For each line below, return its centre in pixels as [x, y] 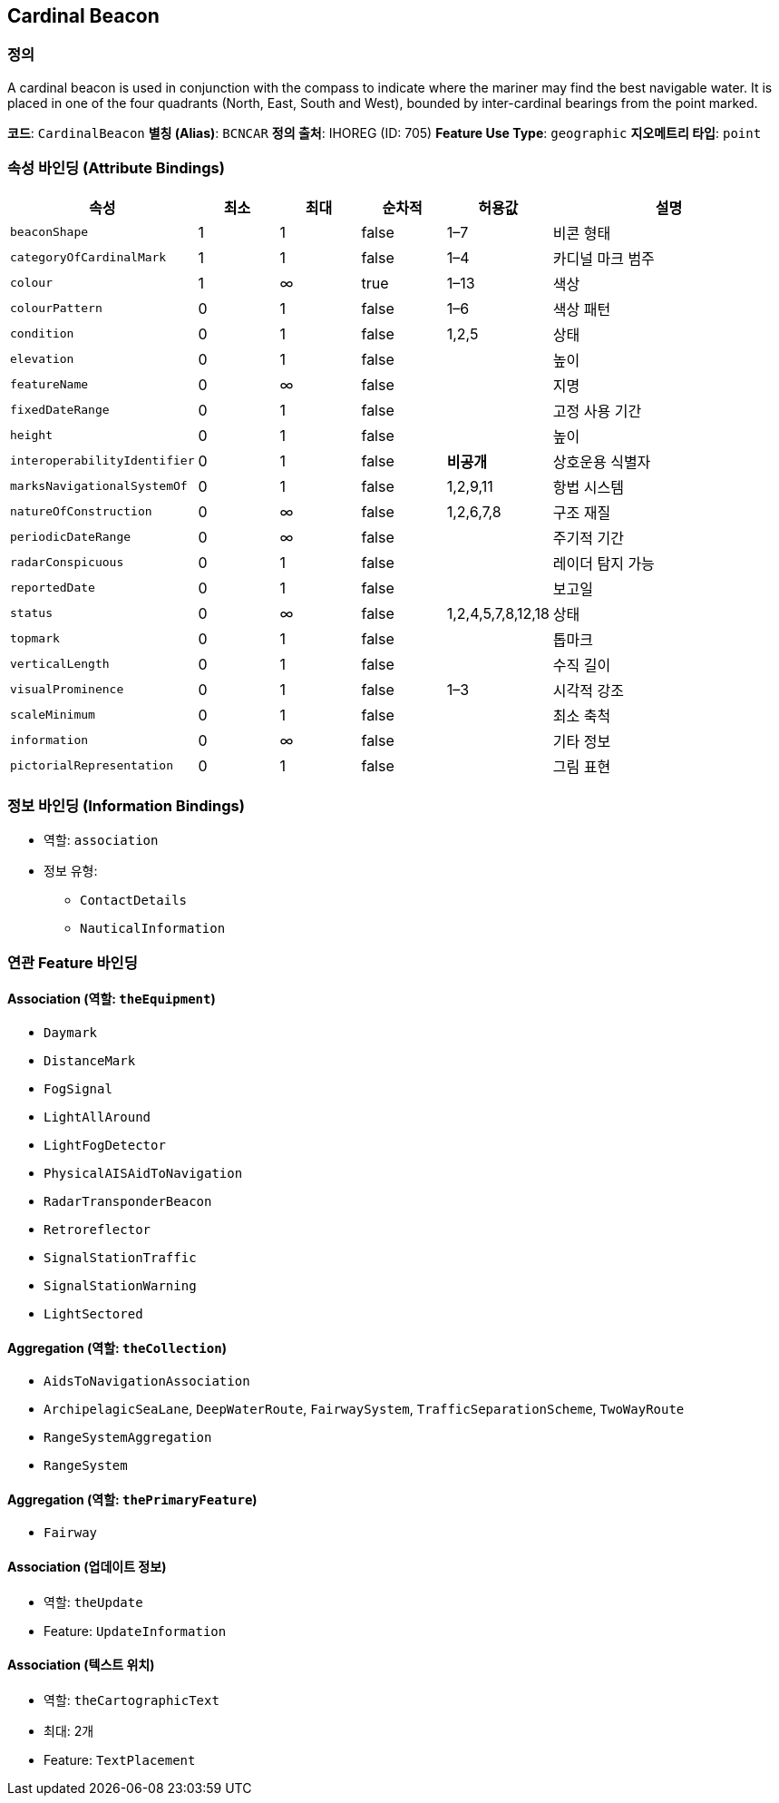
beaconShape [49, 232]
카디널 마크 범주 [604, 258]
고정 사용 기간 [597, 411]
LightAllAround [97, 1117]
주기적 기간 [588, 538]
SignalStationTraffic [120, 1257]
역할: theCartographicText [131, 1700]
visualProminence [67, 690]
